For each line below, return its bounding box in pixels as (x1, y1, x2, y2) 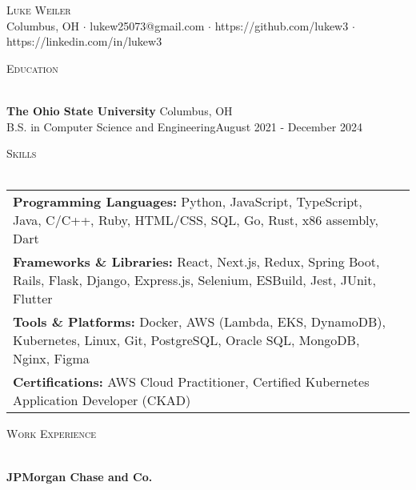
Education (6, 59, 58, 76)
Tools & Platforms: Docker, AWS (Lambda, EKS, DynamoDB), (13, 312, 386, 331)
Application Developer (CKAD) (13, 391, 191, 410)
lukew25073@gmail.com (90, 17, 205, 34)
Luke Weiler (6, 2, 71, 18)
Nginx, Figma (13, 349, 90, 368)
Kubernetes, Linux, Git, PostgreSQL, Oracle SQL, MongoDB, (13, 331, 360, 350)
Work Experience (6, 425, 96, 442)
